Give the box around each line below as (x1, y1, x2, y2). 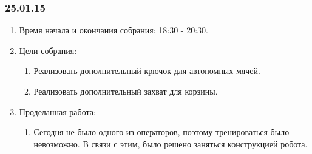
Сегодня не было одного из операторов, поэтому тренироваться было (33, 126, 290, 138)
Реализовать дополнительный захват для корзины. (33, 85, 218, 97)
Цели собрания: (19, 44, 77, 56)
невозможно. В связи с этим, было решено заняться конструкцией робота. (33, 137, 308, 150)
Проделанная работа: (19, 105, 96, 118)
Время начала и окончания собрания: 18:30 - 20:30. (19, 24, 208, 36)
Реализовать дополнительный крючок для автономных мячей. (33, 64, 260, 77)
